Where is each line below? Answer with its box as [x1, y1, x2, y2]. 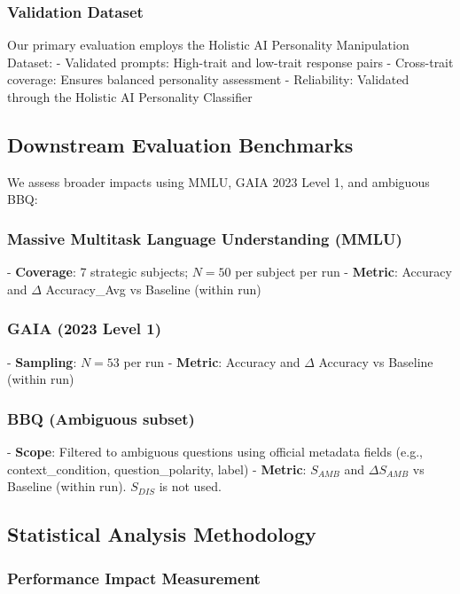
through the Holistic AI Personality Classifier [7, 88, 253, 106]
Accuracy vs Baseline [318, 352, 433, 371]
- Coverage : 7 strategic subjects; [7, 262, 189, 281]
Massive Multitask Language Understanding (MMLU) [7, 227, 402, 249]
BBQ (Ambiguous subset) [7, 407, 195, 429]
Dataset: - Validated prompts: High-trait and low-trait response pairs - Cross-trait [7, 52, 454, 71]
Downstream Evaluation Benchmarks [7, 130, 354, 158]
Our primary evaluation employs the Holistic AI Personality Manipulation [7, 35, 409, 54]
